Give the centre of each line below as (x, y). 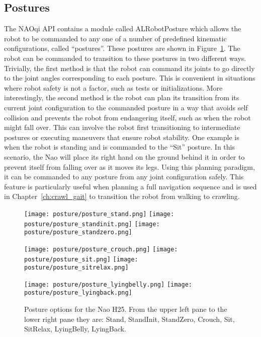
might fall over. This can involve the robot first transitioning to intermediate (122, 127)
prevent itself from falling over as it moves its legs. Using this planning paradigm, (129, 166)
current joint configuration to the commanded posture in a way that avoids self (126, 107)
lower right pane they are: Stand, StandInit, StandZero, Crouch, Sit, (129, 319)
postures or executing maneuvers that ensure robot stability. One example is (122, 137)
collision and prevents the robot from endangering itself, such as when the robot (127, 117)
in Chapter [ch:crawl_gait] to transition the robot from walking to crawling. (122, 196)
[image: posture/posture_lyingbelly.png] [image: (108, 284)
